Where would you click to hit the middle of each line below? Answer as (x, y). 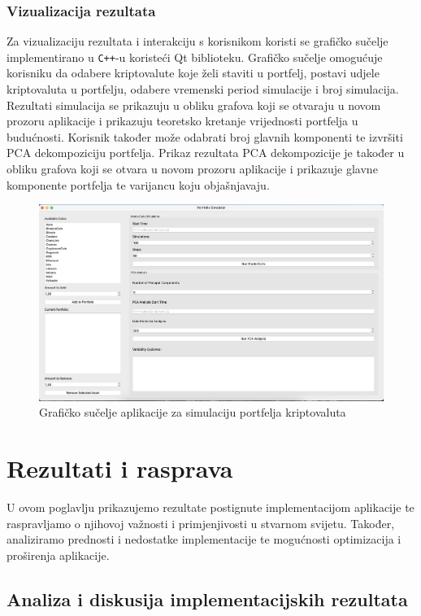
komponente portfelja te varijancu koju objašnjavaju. (138, 184)
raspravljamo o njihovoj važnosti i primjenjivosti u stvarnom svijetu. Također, (201, 523)
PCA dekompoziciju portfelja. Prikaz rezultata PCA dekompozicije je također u (206, 153)
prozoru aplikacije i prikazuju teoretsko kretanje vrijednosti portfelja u (182, 121)
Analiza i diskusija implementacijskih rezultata (207, 599)
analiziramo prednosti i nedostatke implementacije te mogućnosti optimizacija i (204, 539)
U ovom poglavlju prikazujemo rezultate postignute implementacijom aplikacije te (210, 507)
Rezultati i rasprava (120, 468)
